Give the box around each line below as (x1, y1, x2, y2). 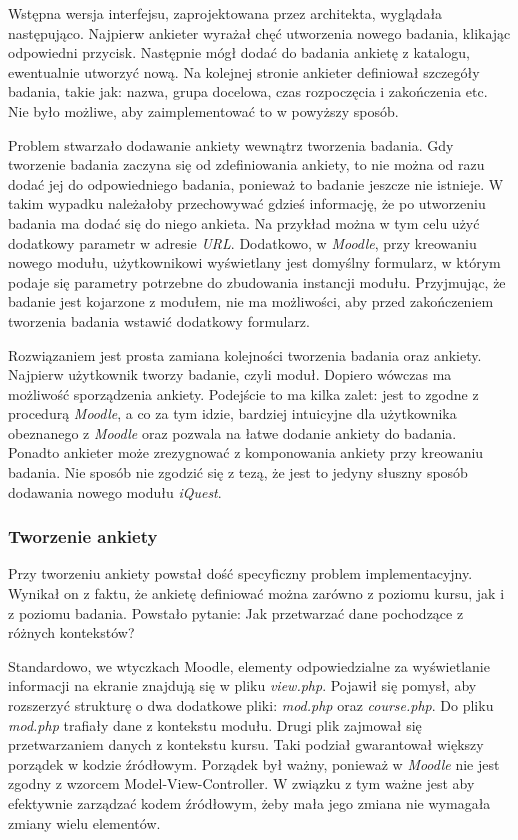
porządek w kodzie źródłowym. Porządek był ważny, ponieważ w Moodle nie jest (8, 753, 500, 774)
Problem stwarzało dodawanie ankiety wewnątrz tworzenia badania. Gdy (8, 134, 454, 155)
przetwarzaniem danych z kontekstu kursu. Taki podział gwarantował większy (8, 734, 484, 755)
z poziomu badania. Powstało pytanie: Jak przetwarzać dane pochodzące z (8, 602, 464, 623)
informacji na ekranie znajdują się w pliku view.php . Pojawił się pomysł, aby (8, 675, 477, 696)
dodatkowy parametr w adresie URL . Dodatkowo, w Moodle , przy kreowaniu (8, 232, 477, 253)
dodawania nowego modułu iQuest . (8, 481, 222, 502)
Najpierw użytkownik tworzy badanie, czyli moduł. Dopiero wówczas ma (8, 364, 452, 385)
